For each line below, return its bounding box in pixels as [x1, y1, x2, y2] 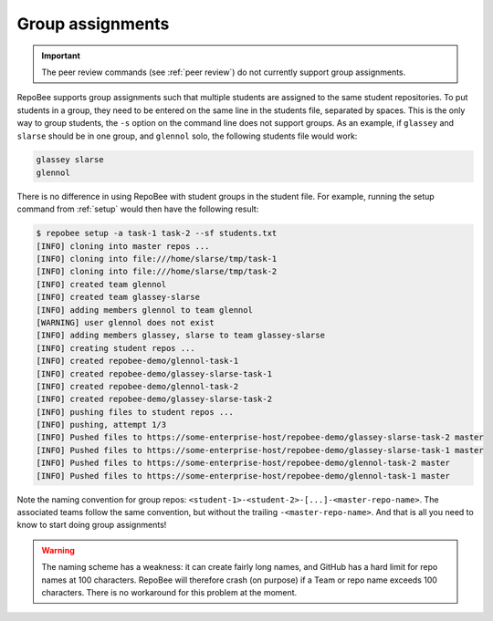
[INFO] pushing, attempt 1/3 [36, 419, 167, 430]
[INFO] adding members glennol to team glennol [36, 305, 253, 315]
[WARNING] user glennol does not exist [36, 317, 215, 327]
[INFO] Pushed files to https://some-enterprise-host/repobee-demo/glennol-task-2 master [36, 458, 451, 469]
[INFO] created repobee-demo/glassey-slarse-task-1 [36, 368, 273, 378]
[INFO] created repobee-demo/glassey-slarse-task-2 [36, 394, 273, 405]
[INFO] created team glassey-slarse [36, 292, 201, 303]
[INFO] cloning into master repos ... [36, 241, 210, 251]
